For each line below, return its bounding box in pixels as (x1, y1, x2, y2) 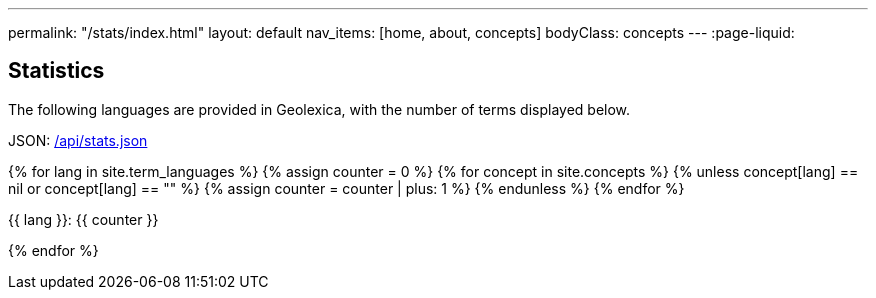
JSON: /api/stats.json (8, 131, 148, 149)
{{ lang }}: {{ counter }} (8, 210, 159, 228)
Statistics (8, 58, 105, 84)
